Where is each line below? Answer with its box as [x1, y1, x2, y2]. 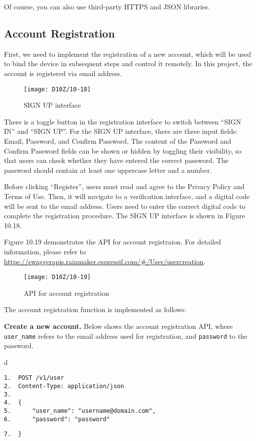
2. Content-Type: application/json [4, 383, 124, 390]
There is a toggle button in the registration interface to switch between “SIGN [4, 116, 241, 126]
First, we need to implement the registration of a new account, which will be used [4, 48, 252, 59]
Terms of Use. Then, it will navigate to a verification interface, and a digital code [4, 191, 250, 201]
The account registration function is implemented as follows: [4, 304, 186, 315]
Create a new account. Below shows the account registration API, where [4, 321, 233, 331]
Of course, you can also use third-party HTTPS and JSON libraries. [4, 1, 210, 11]
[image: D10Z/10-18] [24, 85, 91, 93]
